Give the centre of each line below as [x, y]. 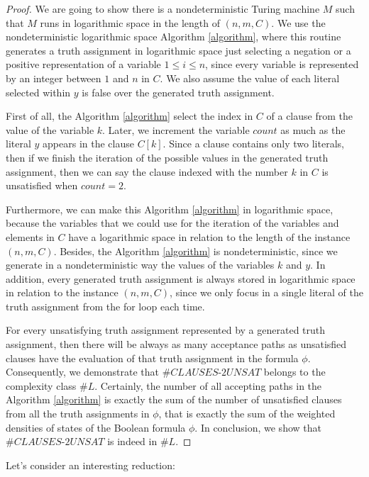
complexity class [41, 385]
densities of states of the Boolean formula [96, 427]
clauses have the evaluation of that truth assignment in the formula [152, 358]
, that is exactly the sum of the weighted [247, 414]
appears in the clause [88, 144]
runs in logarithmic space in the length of [130, 22]
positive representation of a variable [83, 64]
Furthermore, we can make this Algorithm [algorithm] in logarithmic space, [170, 209]
